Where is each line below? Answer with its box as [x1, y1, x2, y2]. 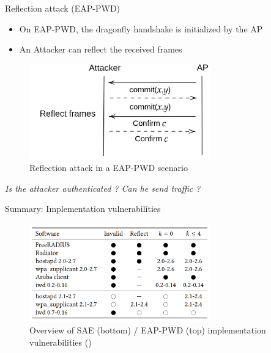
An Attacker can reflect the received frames [19, 43, 182, 56]
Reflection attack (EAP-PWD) [5, 2, 121, 14]
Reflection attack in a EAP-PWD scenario [29, 161, 188, 174]
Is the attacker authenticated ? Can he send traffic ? [5, 181, 201, 194]
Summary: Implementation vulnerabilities [5, 202, 161, 215]
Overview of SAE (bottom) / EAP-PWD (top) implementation [29, 324, 266, 337]
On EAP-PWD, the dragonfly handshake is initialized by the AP [19, 22, 263, 35]
